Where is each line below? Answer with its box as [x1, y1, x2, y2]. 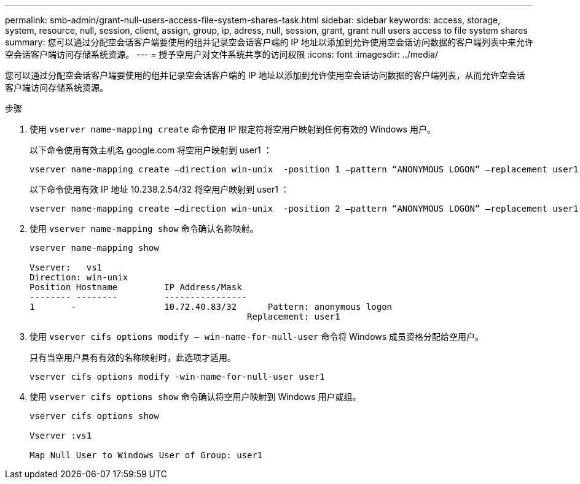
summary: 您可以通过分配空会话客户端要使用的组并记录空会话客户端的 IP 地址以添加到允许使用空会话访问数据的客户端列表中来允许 [5, 37, 533, 47]
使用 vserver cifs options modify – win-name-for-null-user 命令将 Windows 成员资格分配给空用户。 [29, 331, 484, 342]
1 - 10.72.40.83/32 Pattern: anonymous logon [29, 302, 393, 312]
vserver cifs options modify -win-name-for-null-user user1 [29, 372, 325, 382]
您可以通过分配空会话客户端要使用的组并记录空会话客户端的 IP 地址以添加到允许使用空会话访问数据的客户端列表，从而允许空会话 [5, 70, 525, 80]
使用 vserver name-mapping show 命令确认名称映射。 [29, 223, 259, 234]
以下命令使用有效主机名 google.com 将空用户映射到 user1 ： [29, 145, 272, 155]
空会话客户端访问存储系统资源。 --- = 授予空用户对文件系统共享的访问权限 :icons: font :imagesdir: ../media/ [5, 49, 439, 60]
